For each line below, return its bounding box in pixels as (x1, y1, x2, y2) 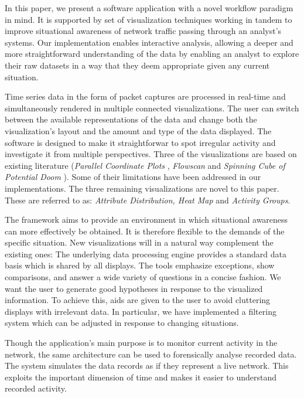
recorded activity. (5, 382, 67, 394)
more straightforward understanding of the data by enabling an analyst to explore (5, 47, 299, 60)
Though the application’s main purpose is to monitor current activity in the (5, 336, 278, 349)
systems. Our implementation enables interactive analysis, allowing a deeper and (5, 36, 293, 48)
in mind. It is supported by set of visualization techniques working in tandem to (5, 13, 292, 25)
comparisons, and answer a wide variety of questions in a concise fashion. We (5, 271, 281, 283)
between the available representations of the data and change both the (5, 113, 257, 125)
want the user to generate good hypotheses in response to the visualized (5, 282, 263, 294)
